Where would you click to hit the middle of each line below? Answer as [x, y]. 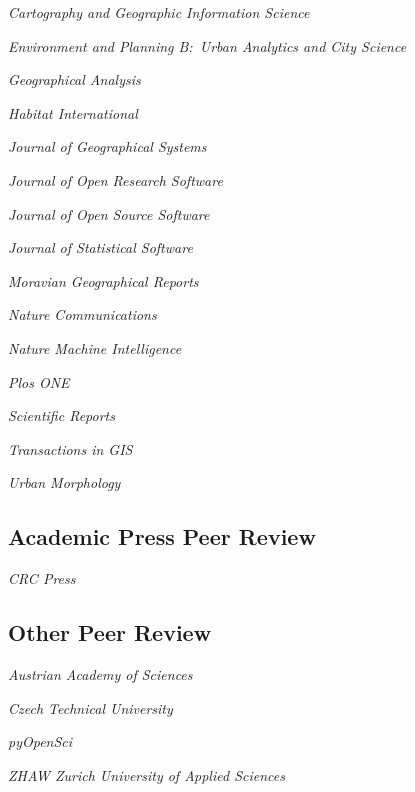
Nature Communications [82, 314]
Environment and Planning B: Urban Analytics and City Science [207, 45]
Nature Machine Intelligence [95, 347]
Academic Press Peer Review [162, 536]
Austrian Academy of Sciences [100, 673]
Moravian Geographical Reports [103, 280]
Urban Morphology [64, 482]
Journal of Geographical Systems [107, 146]
